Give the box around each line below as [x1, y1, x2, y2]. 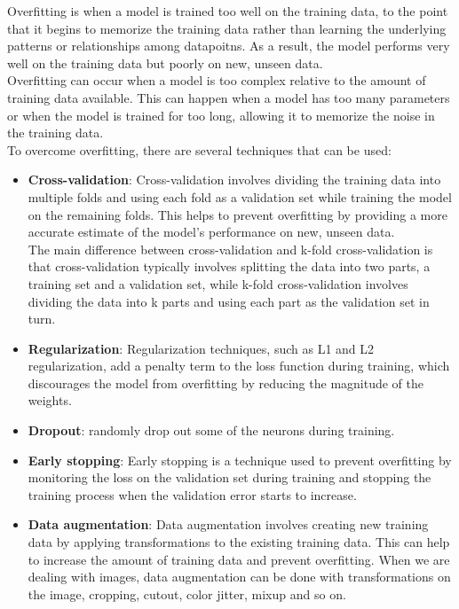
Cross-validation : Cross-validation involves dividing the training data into [28, 170, 441, 189]
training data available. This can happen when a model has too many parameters [7, 88, 450, 106]
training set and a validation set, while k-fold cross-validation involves [28, 274, 408, 293]
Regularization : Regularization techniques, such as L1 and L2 [28, 339, 375, 357]
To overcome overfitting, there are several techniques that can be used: [7, 140, 392, 159]
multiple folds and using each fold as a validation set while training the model [28, 187, 452, 206]
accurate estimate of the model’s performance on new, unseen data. [28, 223, 395, 241]
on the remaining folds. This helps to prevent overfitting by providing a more [28, 205, 447, 223]
